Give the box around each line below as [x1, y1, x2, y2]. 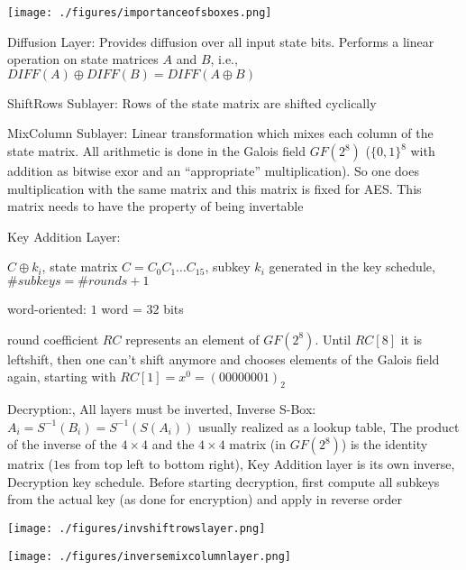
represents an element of [125, 329, 260, 348]
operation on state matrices [7, 50, 159, 69]
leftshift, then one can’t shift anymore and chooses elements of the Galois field [7, 349, 440, 368]
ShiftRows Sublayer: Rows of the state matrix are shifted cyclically [7, 93, 377, 112]
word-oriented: [7, 299, 87, 317]
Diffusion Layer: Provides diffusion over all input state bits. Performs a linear [7, 32, 434, 51]
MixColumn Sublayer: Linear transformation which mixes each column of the [7, 124, 434, 142]
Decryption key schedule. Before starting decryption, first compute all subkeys [7, 472, 440, 491]
